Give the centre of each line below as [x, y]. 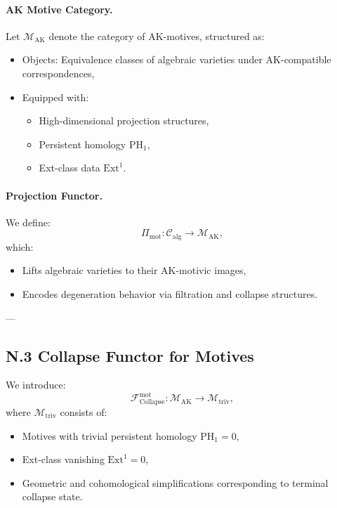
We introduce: [36, 385]
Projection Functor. [54, 195]
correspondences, [58, 73]
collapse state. [52, 496]
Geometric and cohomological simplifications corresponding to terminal [175, 482]
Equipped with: [55, 97]
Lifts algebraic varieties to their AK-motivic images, [134, 270]
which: [20, 246]
